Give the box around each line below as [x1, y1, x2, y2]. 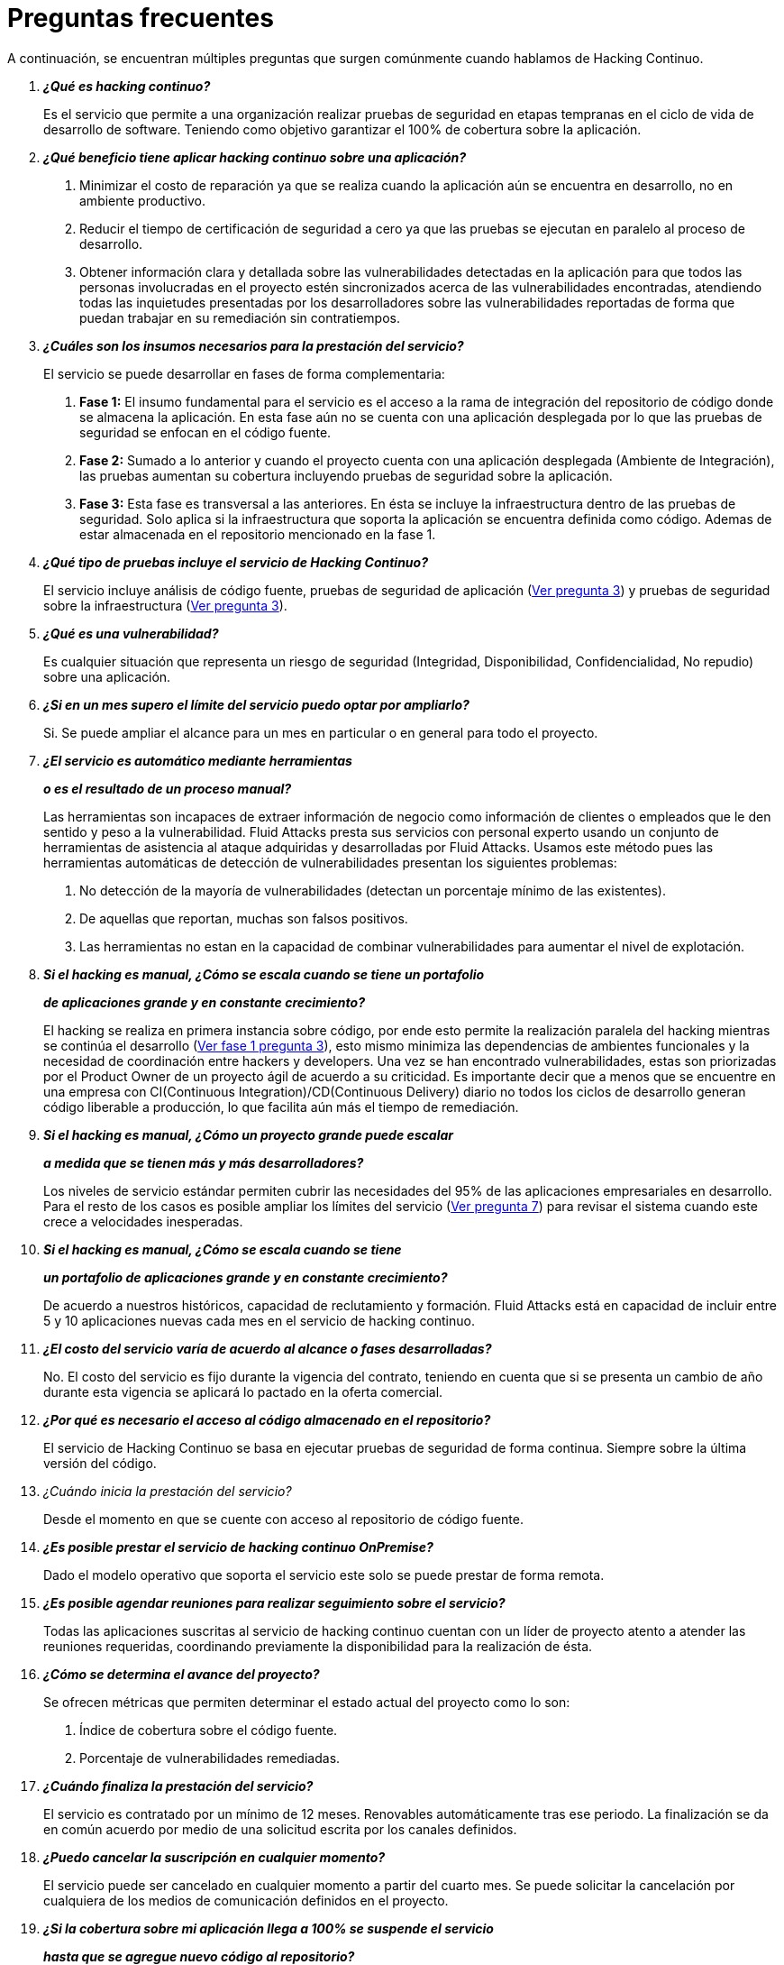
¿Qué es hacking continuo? [43, 78, 211, 94]
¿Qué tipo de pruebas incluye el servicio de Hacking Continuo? [43, 554, 428, 570]
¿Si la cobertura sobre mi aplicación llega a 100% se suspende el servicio [43, 1920, 494, 1936]
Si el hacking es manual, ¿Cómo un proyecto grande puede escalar [43, 1126, 454, 1143]
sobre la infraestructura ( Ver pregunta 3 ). [43, 597, 287, 613]
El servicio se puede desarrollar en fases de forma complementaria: [43, 365, 445, 381]
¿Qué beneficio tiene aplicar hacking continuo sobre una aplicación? [43, 149, 467, 165]
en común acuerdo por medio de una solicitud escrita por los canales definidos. [43, 1821, 517, 1837]
